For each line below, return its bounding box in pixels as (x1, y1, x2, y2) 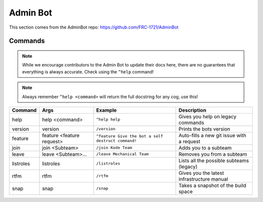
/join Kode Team (96, 145, 132, 151)
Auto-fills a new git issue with (178, 132, 246, 138)
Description (178, 107, 207, 114)
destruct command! (96, 138, 137, 143)
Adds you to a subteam (178, 144, 232, 151)
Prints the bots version (178, 125, 230, 132)
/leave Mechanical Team (96, 151, 149, 157)
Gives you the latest (178, 169, 224, 176)
